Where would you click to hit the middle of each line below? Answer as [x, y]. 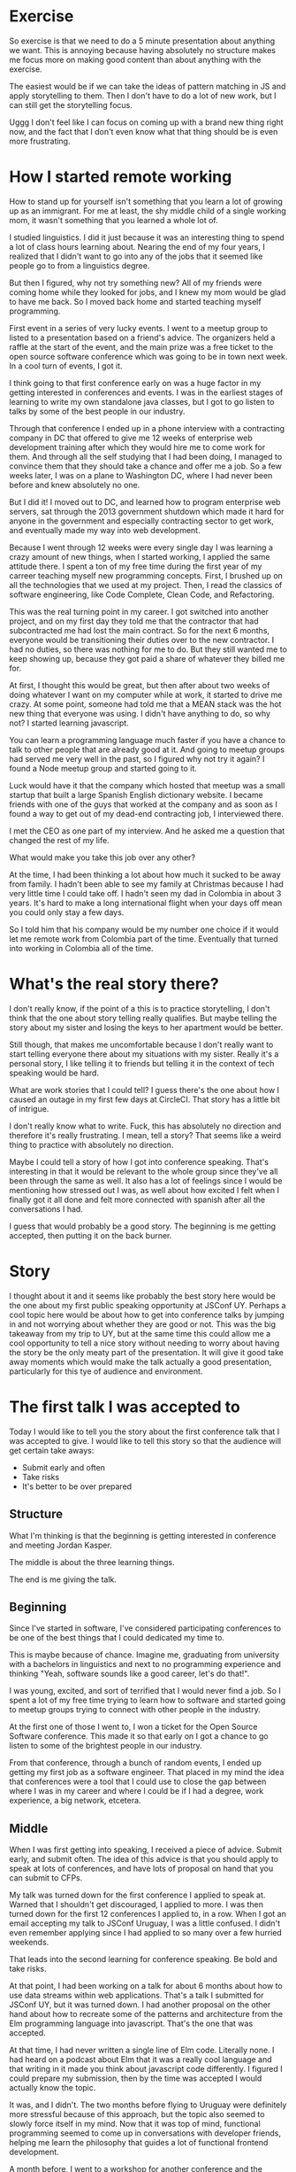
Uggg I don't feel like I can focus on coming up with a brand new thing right [147, 122]
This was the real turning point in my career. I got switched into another [139, 611]
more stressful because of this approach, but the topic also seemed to [137, 2114]
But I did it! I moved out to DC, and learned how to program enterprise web [145, 501]
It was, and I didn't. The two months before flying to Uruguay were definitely [148, 2105]
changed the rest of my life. [59, 840]
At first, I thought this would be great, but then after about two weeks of [140, 685]
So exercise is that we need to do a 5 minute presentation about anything [142, 41]
